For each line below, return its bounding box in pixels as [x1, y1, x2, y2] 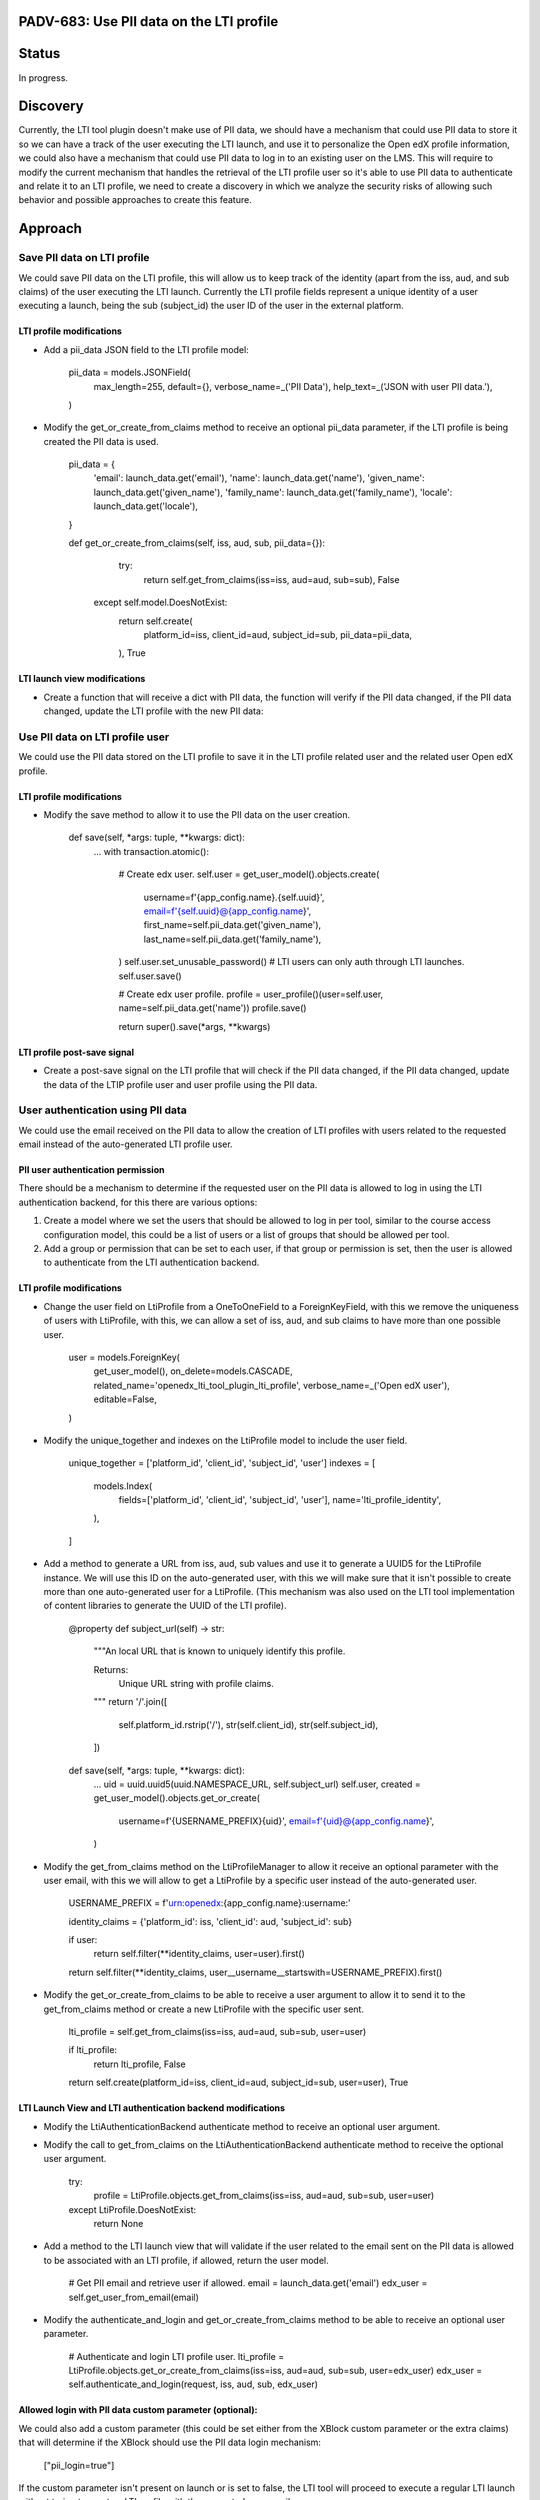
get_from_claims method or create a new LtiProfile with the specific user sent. [43, 2003, 365, 2015]
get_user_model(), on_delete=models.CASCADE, [93, 1365, 294, 1377]
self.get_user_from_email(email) [68, 2291, 200, 2303]
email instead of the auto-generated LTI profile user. [18, 1138, 234, 1150]
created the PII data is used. [43, 435, 159, 447]
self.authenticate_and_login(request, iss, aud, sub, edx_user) [68, 2378, 319, 2390]
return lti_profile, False [93, 2058, 187, 2070]
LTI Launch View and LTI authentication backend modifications [18, 2102, 285, 2114]
